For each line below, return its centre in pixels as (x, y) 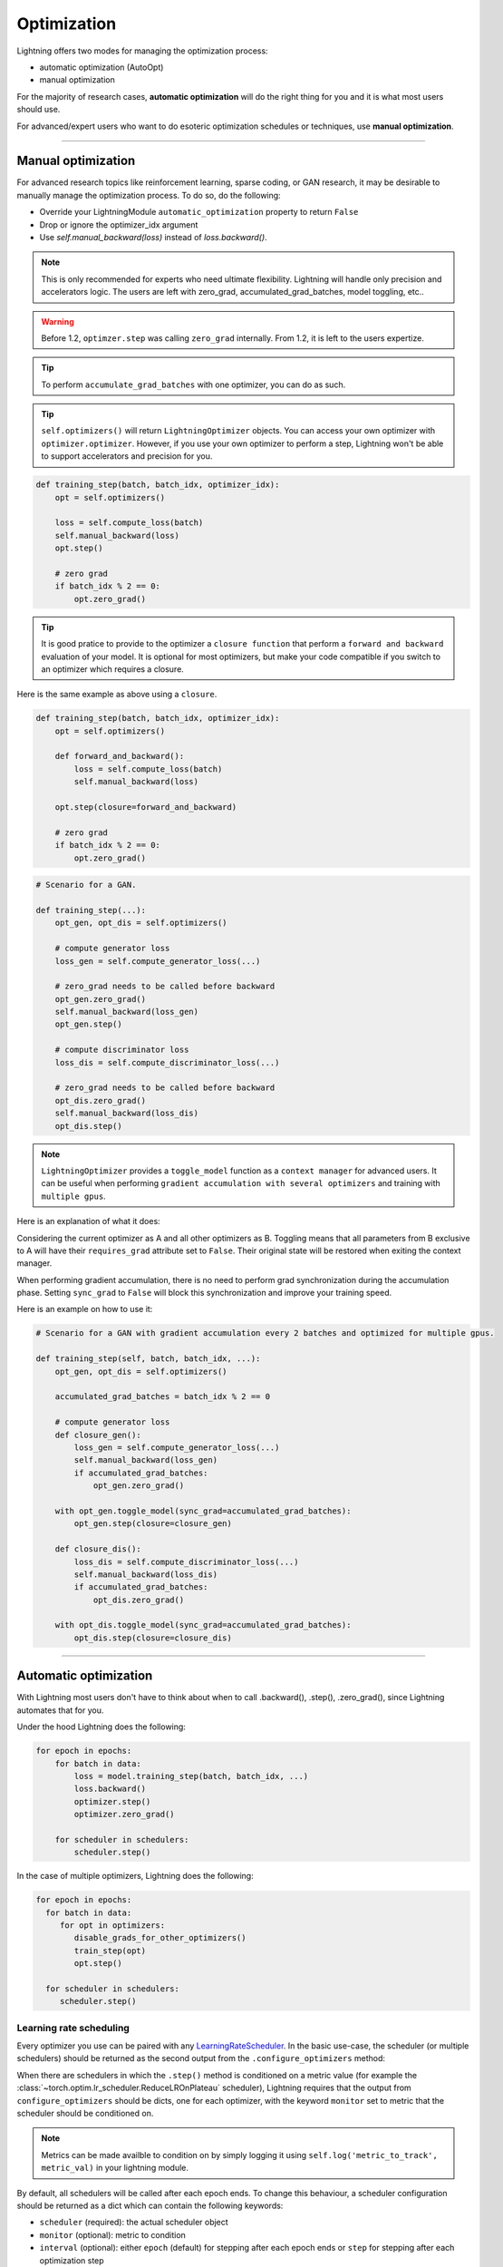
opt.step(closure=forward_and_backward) (146, 808)
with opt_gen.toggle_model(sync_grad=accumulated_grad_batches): (203, 1511)
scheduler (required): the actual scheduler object (134, 2223)
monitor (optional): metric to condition (112, 2234)
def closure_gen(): (98, 1435)
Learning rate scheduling (73, 2028)
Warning (58, 321)
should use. (39, 110)
